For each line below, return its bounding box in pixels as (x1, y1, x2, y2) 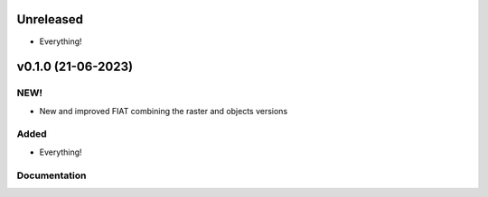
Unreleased (16, 12, 84, 27)
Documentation (16, 169, 87, 182)
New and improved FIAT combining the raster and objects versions (39, 105, 288, 116)
